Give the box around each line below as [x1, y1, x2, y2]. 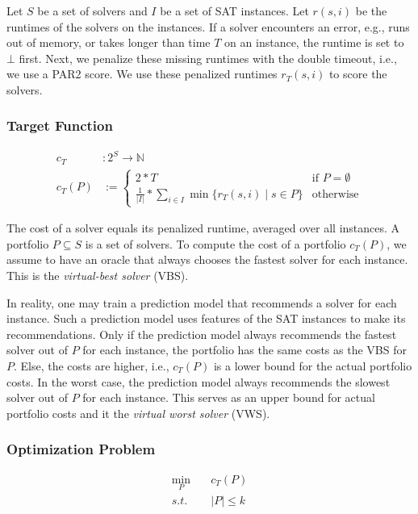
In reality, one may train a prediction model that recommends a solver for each [6, 294, 397, 311]
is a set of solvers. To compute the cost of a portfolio [85, 235, 346, 252]
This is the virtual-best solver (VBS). [6, 266, 189, 283]
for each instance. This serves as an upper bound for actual [82, 389, 375, 406]
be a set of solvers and [37, 2, 148, 19]
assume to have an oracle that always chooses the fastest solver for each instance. [6, 251, 408, 268]
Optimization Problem [6, 439, 156, 459]
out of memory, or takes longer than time [6, 34, 211, 51]
